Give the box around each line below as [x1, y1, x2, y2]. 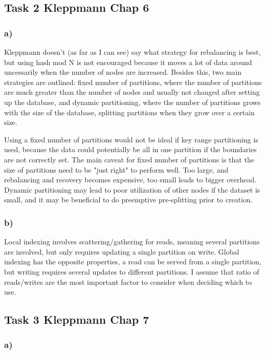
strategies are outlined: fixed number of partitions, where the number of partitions [4, 76, 262, 87]
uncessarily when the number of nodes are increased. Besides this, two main [4, 67, 242, 77]
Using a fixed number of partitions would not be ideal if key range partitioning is [4, 134, 258, 144]
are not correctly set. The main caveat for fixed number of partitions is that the [4, 154, 254, 164]
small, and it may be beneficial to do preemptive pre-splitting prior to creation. [4, 194, 253, 205]
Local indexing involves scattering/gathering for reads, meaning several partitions [4, 236, 260, 247]
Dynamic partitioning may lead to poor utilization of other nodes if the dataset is [4, 184, 260, 195]
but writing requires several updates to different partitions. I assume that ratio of [4, 266, 259, 277]
